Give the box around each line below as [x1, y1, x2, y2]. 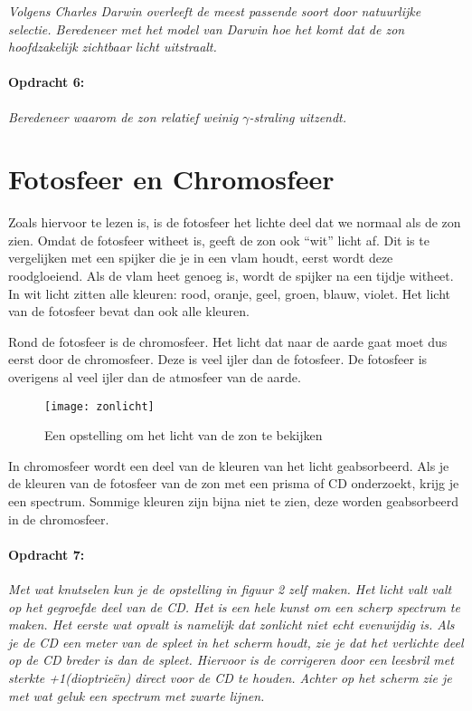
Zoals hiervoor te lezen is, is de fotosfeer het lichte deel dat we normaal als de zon [8, 213, 461, 232]
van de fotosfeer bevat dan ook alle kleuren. [8, 302, 250, 321]
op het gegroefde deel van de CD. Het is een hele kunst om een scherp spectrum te [8, 597, 460, 616]
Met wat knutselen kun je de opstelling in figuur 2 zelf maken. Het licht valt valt [8, 580, 452, 599]
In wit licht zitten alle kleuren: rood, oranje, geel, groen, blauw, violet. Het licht [8, 283, 451, 303]
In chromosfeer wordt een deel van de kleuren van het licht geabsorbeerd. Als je [8, 456, 449, 475]
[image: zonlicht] [44, 399, 155, 413]
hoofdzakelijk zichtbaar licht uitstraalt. [8, 37, 217, 56]
